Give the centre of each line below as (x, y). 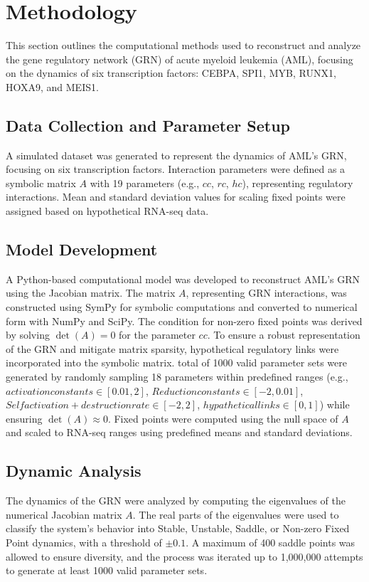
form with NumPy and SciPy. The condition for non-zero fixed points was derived (184, 321)
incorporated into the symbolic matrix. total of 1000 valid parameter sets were (176, 363)
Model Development (82, 249)
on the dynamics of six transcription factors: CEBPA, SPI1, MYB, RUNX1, (171, 73)
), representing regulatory (298, 182)
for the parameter (157, 335)
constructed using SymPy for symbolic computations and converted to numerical (182, 307)
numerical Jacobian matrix (64, 514)
